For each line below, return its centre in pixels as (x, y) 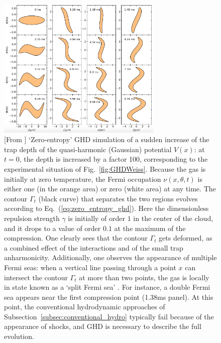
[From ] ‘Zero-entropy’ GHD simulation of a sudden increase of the (107, 139)
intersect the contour (36, 277)
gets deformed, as (186, 238)
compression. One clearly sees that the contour (76, 238)
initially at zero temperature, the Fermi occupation (83, 179)
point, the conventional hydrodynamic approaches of (85, 307)
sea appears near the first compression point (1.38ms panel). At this (109, 297)
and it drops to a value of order (52, 228)
